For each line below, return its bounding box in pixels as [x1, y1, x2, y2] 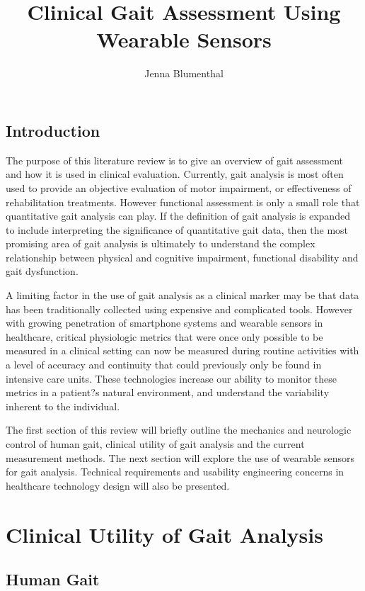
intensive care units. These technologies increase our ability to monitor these [6, 371, 337, 385]
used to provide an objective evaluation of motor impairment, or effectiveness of [6, 180, 352, 195]
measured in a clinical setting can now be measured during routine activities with [6, 343, 359, 358]
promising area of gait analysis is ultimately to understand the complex [6, 236, 315, 251]
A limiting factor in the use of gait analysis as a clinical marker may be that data [6, 288, 359, 303]
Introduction [6, 119, 100, 141]
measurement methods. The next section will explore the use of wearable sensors [6, 450, 354, 465]
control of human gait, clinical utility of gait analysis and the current [6, 437, 305, 451]
